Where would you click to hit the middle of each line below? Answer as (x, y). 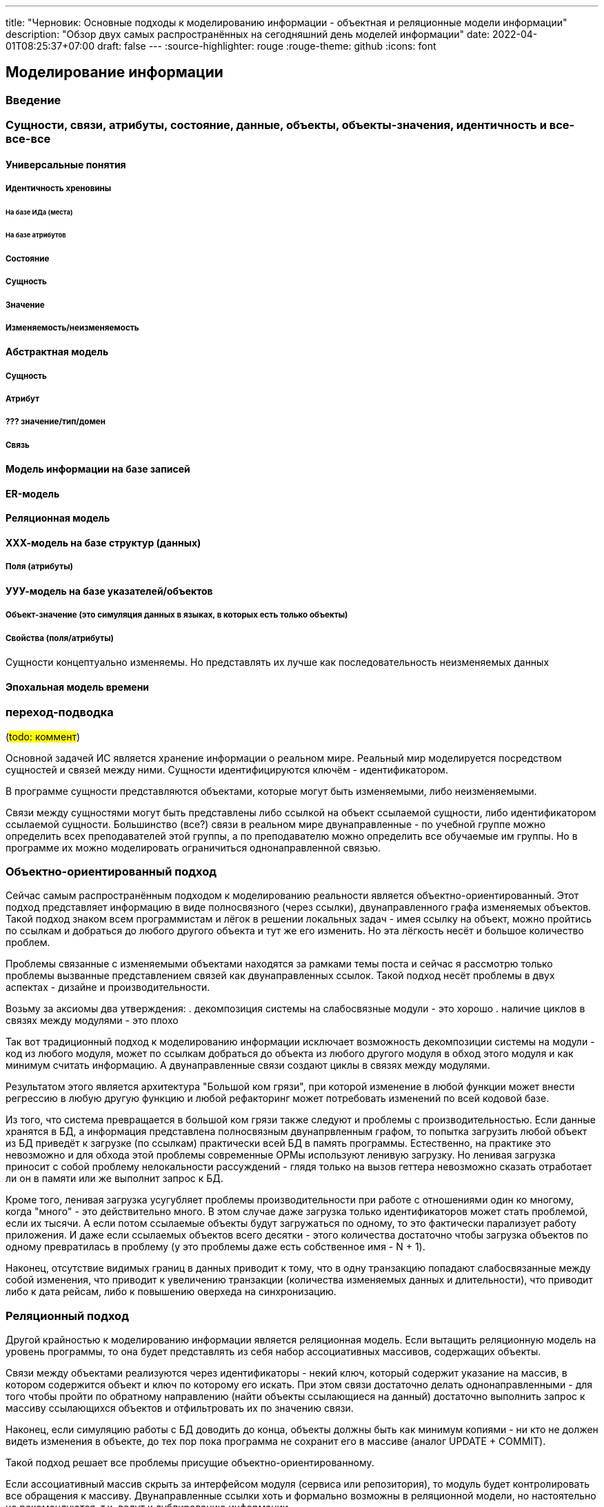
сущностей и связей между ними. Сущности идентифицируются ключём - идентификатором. (227, 769)
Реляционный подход (67, 1316)
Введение (33, 100)
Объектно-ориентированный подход (111, 872)
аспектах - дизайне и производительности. (108, 987)
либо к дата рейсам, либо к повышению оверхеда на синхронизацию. (171, 1292)
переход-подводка (60, 712)
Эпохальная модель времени (78, 687)
